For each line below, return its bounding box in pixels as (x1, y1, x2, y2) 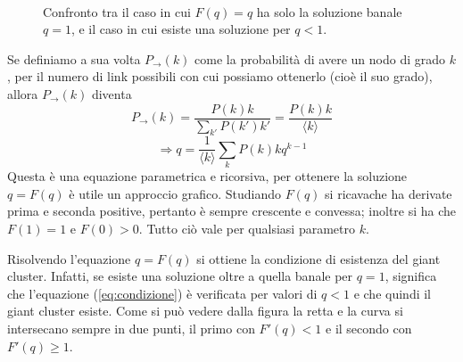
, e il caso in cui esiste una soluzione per (70, 20, 291, 38)
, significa (384, 267, 437, 285)
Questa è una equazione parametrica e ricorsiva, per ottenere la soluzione (7, 167, 408, 185)
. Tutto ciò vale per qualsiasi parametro (138, 219, 355, 237)
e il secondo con (326, 318, 412, 337)
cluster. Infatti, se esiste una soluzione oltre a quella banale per (7, 267, 353, 285)
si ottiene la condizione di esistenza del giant (196, 249, 441, 267)
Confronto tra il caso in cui (43, 2, 191, 21)
